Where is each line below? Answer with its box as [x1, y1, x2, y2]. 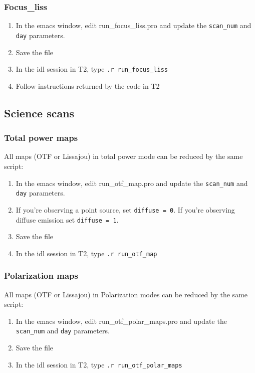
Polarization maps [4, 269, 78, 282]
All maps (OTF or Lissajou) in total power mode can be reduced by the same [4, 151, 243, 161]
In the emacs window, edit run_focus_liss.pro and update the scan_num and [16, 20, 251, 31]
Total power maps [4, 131, 78, 144]
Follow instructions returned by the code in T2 [16, 80, 160, 91]
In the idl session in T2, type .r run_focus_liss [16, 64, 168, 74]
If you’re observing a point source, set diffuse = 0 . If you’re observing [16, 204, 235, 215]
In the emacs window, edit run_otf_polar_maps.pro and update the [16, 315, 227, 326]
